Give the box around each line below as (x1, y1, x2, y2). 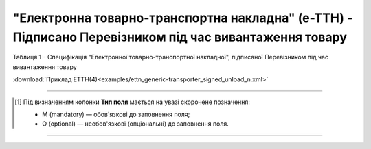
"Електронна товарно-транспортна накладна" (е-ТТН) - (12, 10, 353, 25)
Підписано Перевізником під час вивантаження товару (12, 29, 347, 44)
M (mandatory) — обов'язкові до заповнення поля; (42, 110, 190, 118)
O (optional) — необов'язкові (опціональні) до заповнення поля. (42, 120, 229, 128)
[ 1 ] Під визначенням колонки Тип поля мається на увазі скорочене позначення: (14, 98, 251, 106)
